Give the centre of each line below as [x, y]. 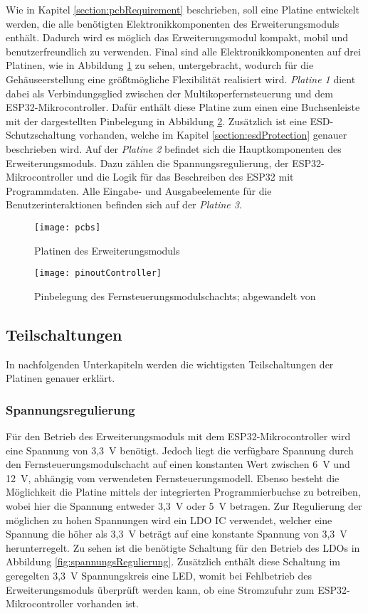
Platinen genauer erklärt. [61, 378]
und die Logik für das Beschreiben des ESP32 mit [185, 177]
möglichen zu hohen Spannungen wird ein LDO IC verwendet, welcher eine [169, 519]
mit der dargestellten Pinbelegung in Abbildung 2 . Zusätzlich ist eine [156, 121]
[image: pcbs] [68, 227]
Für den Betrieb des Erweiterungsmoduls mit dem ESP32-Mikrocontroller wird [178, 436]
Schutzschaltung [41, 135]
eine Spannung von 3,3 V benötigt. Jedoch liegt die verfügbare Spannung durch [180, 450]
